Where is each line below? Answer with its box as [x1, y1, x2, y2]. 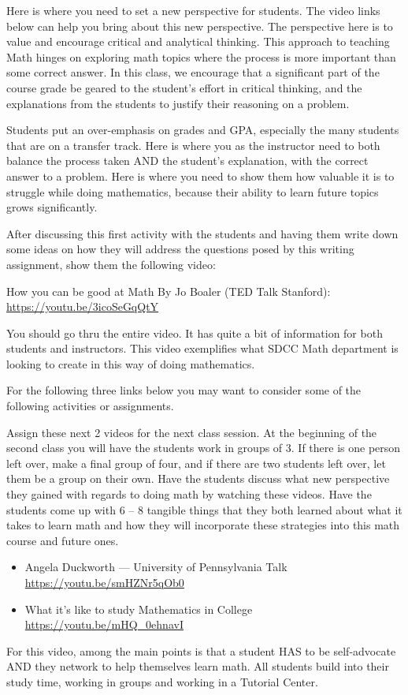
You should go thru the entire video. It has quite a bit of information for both [6, 324, 383, 341]
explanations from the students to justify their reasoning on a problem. [6, 95, 350, 111]
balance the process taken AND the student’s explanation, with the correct [6, 152, 369, 169]
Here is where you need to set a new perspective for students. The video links [6, 2, 380, 18]
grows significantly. [6, 199, 98, 215]
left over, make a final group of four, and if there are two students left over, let [6, 454, 386, 471]
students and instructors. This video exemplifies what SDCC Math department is [6, 340, 399, 357]
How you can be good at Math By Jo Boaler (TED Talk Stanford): [6, 282, 331, 299]
